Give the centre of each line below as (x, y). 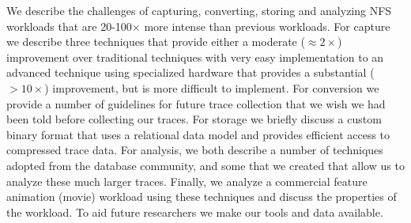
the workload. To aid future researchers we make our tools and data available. (195, 212)
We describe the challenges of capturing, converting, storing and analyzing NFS (199, 10)
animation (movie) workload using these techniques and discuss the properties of (202, 197)
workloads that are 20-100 (69, 26)
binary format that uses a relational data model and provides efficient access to (198, 134)
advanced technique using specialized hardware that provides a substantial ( (190, 72)
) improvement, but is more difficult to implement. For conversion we (212, 87)
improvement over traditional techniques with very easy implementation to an (195, 57)
